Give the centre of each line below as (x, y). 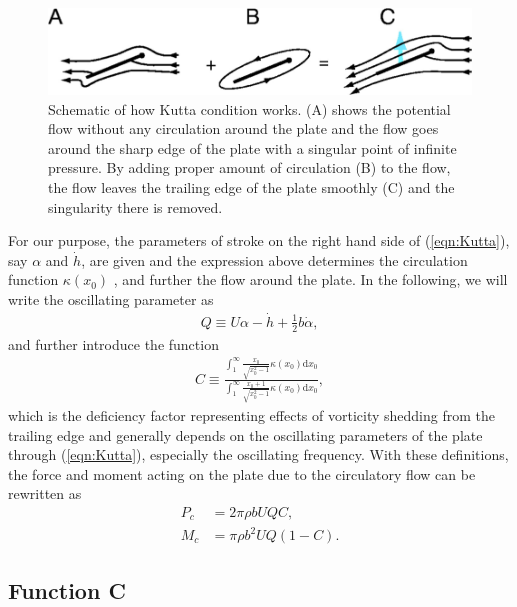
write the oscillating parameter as (111, 299)
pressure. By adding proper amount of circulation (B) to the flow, (249, 167)
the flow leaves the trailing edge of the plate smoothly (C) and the (251, 187)
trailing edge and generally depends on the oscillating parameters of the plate (245, 434)
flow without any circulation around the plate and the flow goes (243, 128)
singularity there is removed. (135, 206)
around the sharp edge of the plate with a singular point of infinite (252, 147)
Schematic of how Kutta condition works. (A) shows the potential (249, 108)
